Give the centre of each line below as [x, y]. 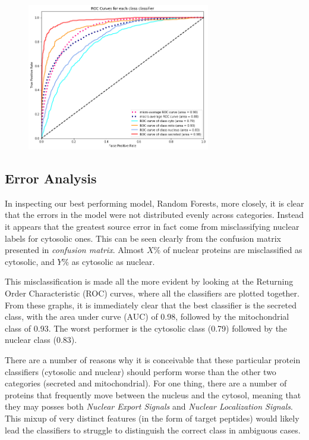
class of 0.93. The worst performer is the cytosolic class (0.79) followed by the [146, 328]
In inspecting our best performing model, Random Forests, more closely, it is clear [154, 203]
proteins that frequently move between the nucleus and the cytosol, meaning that [153, 394]
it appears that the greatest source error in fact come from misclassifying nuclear [152, 227]
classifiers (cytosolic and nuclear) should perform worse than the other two [141, 371]
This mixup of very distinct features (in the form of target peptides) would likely [152, 418]
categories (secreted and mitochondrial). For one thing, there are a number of [146, 383]
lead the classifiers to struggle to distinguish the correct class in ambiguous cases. [153, 430]
